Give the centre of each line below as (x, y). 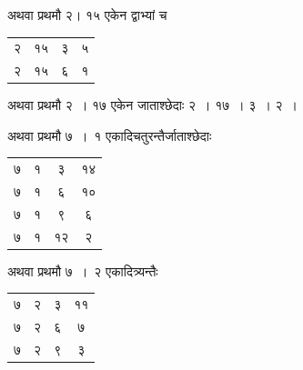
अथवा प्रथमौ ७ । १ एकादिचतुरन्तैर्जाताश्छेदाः (110, 135)
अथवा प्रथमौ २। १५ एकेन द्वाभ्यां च (87, 15)
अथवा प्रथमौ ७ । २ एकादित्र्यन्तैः (83, 270)
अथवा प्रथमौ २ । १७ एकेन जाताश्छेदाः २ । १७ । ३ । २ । (152, 105)
